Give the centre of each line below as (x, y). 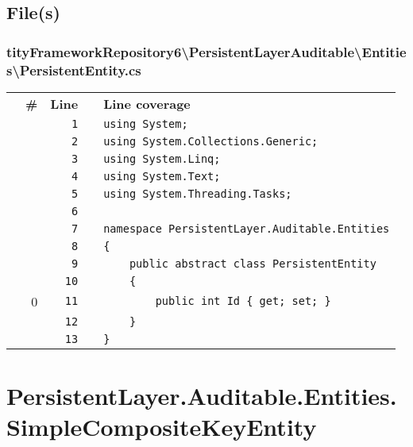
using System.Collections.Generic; (211, 141)
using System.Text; (162, 176)
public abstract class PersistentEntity (253, 263)
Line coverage (147, 103)
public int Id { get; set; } (243, 301)
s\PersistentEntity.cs (74, 69)
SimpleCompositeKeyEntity (162, 427)
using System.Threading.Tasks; (198, 193)
